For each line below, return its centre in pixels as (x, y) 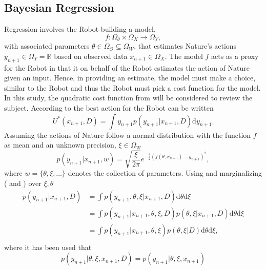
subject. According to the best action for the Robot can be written (109, 108)
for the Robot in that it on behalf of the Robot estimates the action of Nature (127, 67)
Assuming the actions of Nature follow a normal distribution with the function (128, 134)
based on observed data (91, 56)
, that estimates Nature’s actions (185, 46)
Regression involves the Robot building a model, (80, 29)
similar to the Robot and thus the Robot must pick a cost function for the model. (132, 87)
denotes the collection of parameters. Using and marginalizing (165, 173)
